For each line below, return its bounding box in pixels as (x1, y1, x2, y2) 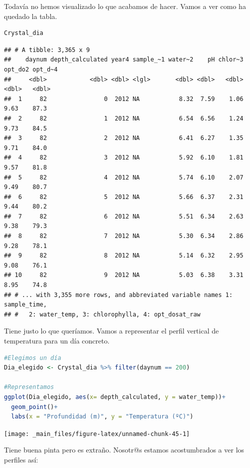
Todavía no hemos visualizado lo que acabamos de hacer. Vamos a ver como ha (4, 1, 246, 11)
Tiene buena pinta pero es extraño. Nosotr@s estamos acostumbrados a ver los (4, 444, 245, 455)
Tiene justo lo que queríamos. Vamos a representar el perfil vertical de (4, 325, 219, 336)
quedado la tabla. (4, 10, 57, 21)
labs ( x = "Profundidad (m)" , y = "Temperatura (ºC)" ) (11, 413, 194, 420)
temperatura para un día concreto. (4, 335, 110, 345)
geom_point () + (11, 403, 58, 410)
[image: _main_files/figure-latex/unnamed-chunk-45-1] (4, 430, 190, 437)
